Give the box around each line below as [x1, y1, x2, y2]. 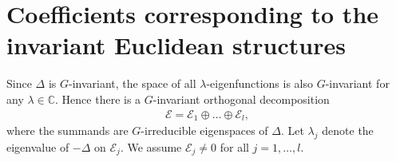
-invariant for [325, 75, 390, 92]
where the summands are [6, 121, 129, 138]
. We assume [120, 138, 182, 155]
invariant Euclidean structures [6, 29, 346, 61]
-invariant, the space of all [68, 75, 196, 92]
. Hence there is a [55, 90, 141, 107]
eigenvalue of [6, 138, 69, 155]
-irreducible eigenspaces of [141, 121, 268, 138]
